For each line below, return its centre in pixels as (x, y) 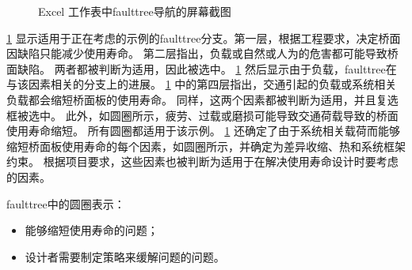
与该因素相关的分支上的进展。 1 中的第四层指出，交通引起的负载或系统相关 (202, 84)
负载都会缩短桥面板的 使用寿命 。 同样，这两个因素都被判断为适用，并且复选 (202, 99)
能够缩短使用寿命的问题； (92, 230)
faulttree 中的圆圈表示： (66, 203)
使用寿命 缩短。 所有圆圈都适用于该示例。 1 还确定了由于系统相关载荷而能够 (203, 131)
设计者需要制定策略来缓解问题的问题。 (125, 256)
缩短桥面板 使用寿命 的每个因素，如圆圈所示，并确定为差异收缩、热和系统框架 (206, 146)
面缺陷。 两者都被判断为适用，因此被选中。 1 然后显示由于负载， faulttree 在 (202, 68)
